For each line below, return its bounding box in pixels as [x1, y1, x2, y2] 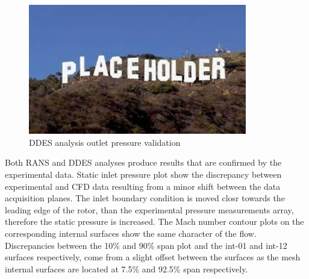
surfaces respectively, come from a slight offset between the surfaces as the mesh [5, 251, 301, 263]
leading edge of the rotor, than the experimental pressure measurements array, [5, 203, 294, 216]
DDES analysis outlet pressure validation [29, 136, 181, 148]
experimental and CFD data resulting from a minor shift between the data [5, 180, 281, 192]
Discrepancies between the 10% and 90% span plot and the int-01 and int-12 [5, 239, 287, 251]
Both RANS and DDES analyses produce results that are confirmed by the [5, 156, 282, 169]
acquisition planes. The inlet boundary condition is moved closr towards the [5, 192, 285, 204]
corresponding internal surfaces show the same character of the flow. [5, 227, 257, 239]
